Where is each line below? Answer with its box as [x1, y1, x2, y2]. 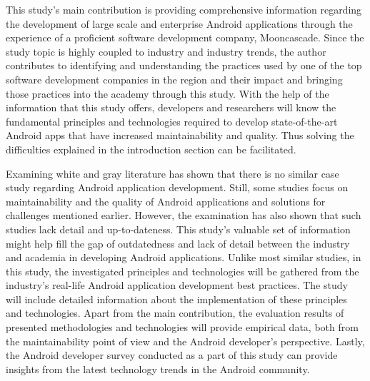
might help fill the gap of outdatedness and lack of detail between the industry [6, 235, 350, 250]
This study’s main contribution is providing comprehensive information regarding [6, 2, 362, 16]
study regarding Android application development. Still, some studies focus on [6, 180, 349, 195]
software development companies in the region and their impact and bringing [6, 71, 343, 86]
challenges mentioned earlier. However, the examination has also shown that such [6, 208, 361, 223]
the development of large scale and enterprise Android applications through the [6, 16, 353, 31]
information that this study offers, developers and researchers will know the [6, 100, 336, 115]
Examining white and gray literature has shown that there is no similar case [6, 166, 339, 181]
